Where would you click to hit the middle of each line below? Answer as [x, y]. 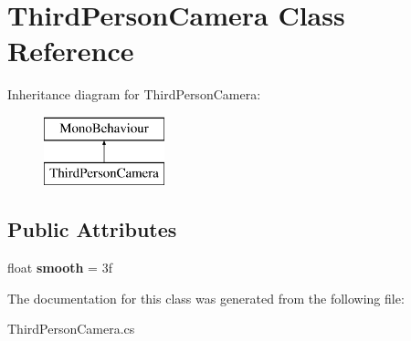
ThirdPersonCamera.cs [71, 329]
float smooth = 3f [60, 268]
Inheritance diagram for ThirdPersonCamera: [134, 94]
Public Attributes [92, 229]
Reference [71, 51]
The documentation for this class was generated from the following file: [206, 298]
